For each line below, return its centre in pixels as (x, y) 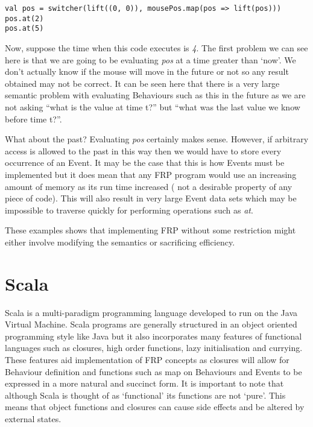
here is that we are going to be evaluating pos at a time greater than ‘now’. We (150, 59)
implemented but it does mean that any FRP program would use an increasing (151, 174)
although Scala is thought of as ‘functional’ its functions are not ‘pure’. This (145, 395)
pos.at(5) (24, 29)
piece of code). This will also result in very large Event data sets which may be (151, 198)
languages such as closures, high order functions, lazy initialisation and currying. (154, 348)
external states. (33, 418)
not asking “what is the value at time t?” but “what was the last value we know (153, 106)
